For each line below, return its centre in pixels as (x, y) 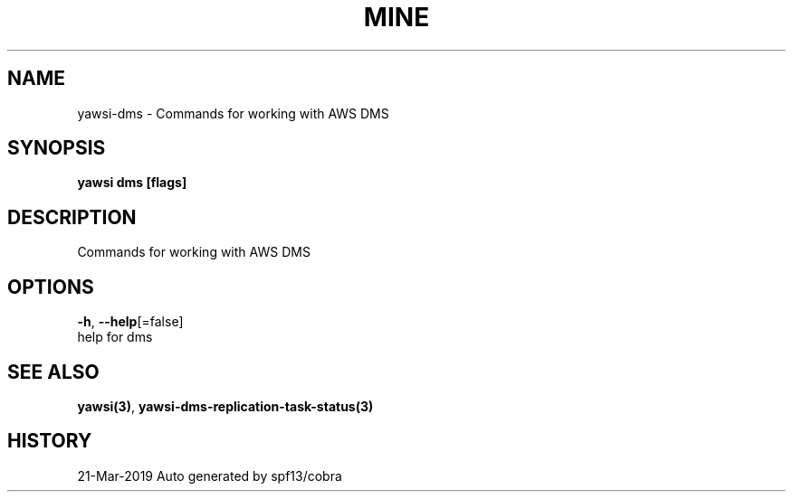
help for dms (115, 337)
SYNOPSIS (57, 148)
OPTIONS (51, 287)
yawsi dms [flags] (132, 183)
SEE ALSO (53, 372)
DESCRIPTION (72, 217)
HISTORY (50, 441)
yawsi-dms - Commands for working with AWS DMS (233, 113)
